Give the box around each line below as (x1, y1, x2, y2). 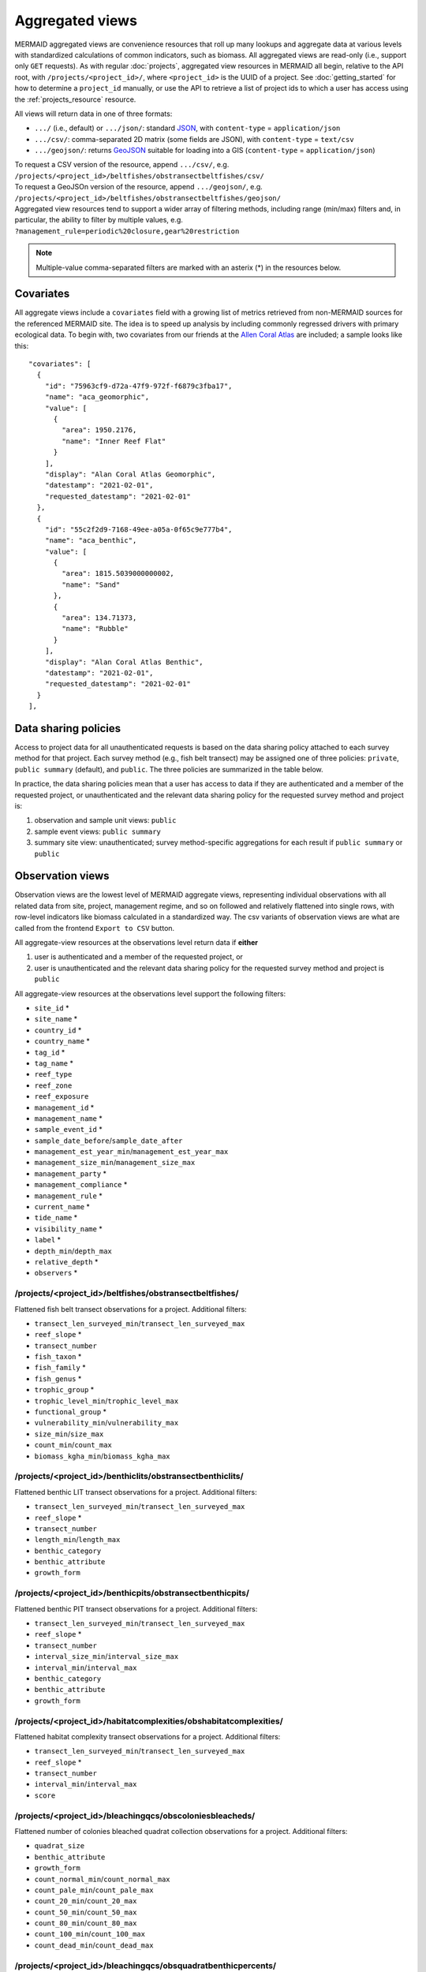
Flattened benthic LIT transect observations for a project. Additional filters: (14, 1487, 257, 1496)
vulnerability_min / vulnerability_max (34, 1418, 179, 1428)
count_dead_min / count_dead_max (34, 1940, 154, 1950)
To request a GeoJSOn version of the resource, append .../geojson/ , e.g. (14, 182, 263, 192)
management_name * (34, 1113, 103, 1123)
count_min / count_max (34, 1440, 112, 1450)
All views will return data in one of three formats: (14, 109, 173, 118)
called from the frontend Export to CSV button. (14, 923, 175, 932)
